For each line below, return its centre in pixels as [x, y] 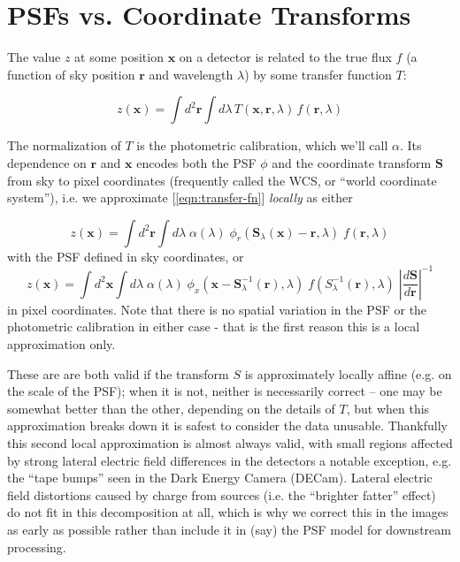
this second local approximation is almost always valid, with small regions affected [230, 442]
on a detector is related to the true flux [285, 57]
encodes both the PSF [196, 162]
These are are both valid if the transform [118, 373]
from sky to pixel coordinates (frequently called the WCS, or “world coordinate [222, 180]
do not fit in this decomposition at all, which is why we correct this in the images [228, 512]
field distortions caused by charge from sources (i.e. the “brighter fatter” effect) [222, 494]
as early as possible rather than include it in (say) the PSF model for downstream [229, 529]
